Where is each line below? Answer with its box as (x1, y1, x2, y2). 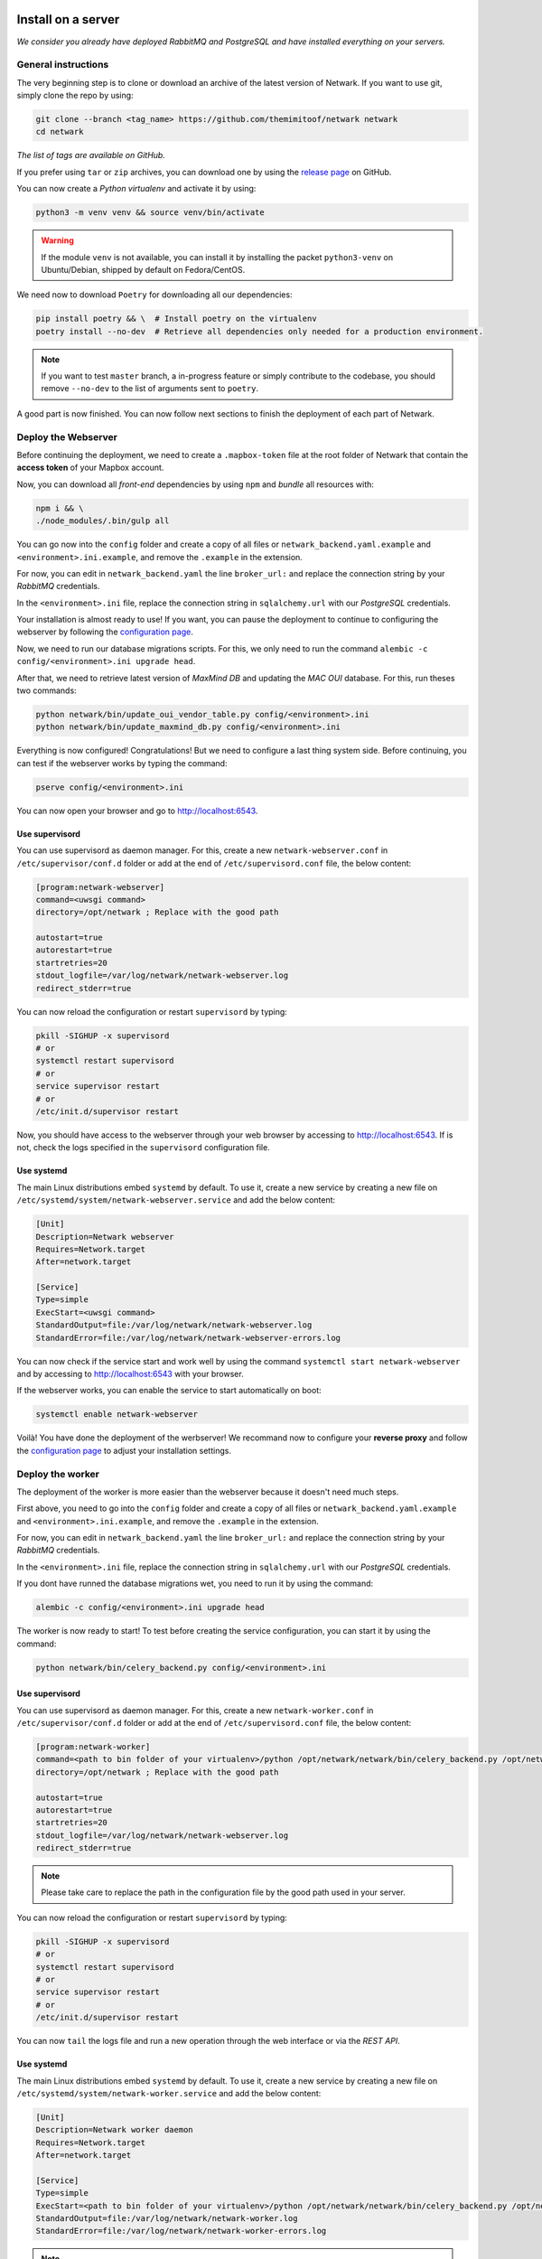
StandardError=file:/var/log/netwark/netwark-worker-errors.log (35, 2226, 327, 2236)
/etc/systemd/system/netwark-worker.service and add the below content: (16, 2087, 322, 2098)
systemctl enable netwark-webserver (35, 1410, 199, 1420)
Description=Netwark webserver (35, 1232, 175, 1242)
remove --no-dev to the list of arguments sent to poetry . (41, 383, 259, 394)
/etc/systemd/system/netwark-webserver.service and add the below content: (16, 1195, 336, 1205)
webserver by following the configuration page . (16, 626, 193, 637)
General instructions (16, 59, 109, 71)
